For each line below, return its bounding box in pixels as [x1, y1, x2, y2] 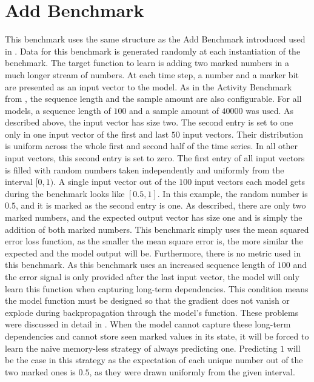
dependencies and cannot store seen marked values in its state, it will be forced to [5, 329, 309, 342]
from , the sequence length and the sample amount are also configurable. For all [5, 92, 302, 105]
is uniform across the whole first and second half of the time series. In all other [5, 139, 298, 152]
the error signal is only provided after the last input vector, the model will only [5, 270, 299, 283]
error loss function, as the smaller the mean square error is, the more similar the [5, 235, 303, 247]
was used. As [246, 104, 294, 116]
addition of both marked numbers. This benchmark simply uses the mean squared [5, 223, 309, 235]
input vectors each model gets [194, 175, 306, 188]
